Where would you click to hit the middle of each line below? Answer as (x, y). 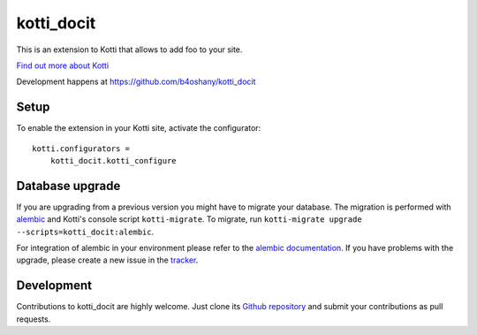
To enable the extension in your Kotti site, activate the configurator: (139, 128)
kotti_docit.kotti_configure (113, 161)
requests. (34, 319)
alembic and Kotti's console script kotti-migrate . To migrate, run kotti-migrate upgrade (189, 219)
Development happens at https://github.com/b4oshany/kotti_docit (136, 82)
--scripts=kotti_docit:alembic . (85, 232)
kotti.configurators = (81, 148)
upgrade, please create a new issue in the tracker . (107, 260)
